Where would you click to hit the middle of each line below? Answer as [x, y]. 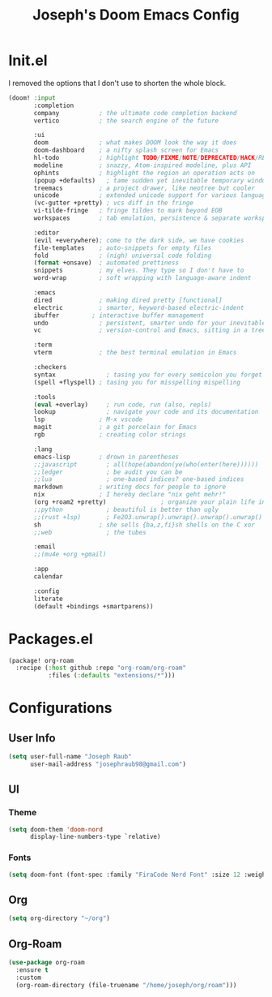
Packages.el [51, 639]
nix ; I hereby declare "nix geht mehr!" [130, 495]
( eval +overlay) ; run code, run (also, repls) [123, 404]
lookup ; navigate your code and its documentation [146, 412]
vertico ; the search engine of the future [126, 120]
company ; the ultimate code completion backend [135, 113]
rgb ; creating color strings [110, 435]
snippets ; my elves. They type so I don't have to [139, 271]
